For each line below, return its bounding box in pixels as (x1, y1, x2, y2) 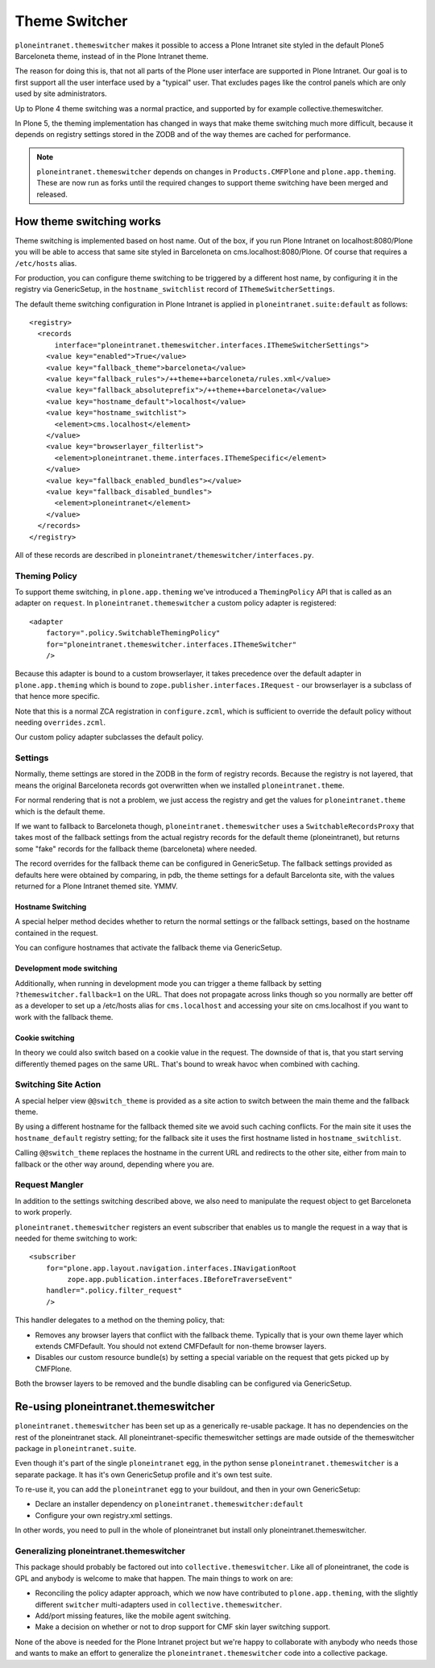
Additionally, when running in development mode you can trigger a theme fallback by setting (14, 978, 322, 988)
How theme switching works (14, 214, 161, 228)
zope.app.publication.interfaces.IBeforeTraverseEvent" (67, 1275, 293, 1284)
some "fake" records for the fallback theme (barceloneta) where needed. (14, 843, 257, 854)
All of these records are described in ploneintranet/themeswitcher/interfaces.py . (14, 550, 314, 559)
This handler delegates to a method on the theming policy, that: (14, 1315, 226, 1325)
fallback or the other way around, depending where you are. (14, 1159, 215, 1169)
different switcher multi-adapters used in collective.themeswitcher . (35, 1599, 282, 1609)
